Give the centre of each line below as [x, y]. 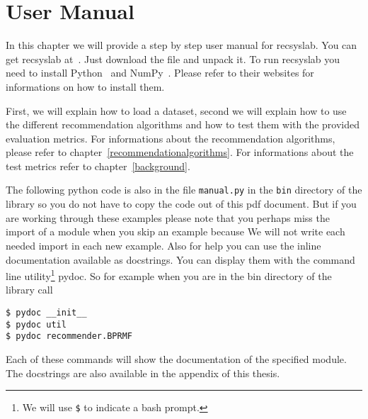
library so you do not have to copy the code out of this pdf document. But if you [181, 204]
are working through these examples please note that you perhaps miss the [168, 217]
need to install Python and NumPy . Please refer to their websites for [160, 73]
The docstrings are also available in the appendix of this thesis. [143, 373]
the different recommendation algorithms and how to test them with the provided [183, 124]
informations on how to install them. [85, 86]
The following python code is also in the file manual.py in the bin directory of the [184, 190]
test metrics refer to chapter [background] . [98, 166]
